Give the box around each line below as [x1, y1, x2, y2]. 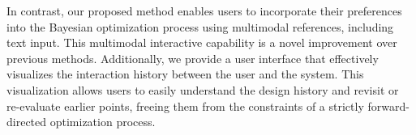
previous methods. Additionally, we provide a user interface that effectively [6, 49, 379, 66]
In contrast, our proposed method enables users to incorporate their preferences [6, 2, 402, 19]
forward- [367, 97, 410, 114]
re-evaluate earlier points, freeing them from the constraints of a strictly [6, 97, 364, 114]
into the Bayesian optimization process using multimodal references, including [6, 18, 394, 35]
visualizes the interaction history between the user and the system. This [6, 65, 364, 82]
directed [6, 113, 47, 130]
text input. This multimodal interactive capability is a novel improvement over [6, 34, 397, 51]
